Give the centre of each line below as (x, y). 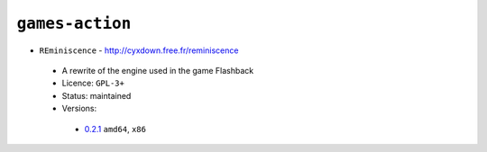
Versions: (79, 109)
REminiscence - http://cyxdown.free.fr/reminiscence (139, 50)
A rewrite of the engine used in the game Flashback (158, 70)
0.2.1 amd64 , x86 (115, 129)
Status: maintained (96, 95)
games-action (74, 23)
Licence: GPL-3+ (93, 83)
